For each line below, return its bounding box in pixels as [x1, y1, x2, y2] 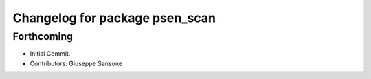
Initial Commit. [30, 49, 71, 58]
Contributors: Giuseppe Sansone [30, 59, 123, 67]
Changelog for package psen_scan [12, 10, 216, 25]
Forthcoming [12, 30, 74, 43]
